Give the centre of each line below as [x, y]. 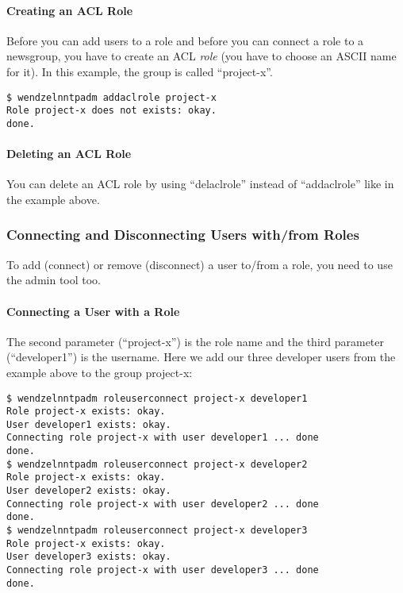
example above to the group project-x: [100, 372]
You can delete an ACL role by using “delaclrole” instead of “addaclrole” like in [200, 184]
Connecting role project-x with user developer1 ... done [163, 438]
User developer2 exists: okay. [89, 491]
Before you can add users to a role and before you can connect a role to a [185, 40]
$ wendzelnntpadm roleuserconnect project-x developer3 [157, 531]
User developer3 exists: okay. [89, 557]
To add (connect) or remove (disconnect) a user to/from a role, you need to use [200, 264]
